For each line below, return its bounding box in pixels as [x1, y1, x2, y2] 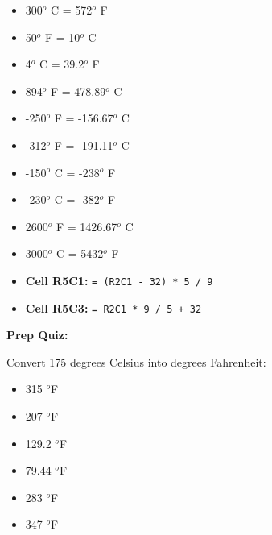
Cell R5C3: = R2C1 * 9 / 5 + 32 [25, 299, 202, 316]
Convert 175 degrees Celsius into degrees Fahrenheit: [6, 353, 266, 370]
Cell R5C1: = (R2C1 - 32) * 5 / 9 [25, 272, 213, 288]
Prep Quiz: [6, 326, 68, 343]
